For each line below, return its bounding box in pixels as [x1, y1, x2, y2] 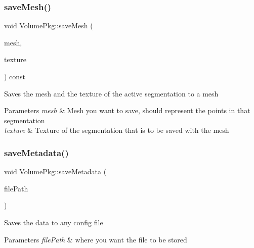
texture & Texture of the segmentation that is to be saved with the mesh [4, 125, 229, 135]
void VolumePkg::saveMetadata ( [4, 166, 107, 177]
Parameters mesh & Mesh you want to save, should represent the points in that [4, 105, 250, 116]
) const [4, 71, 26, 81]
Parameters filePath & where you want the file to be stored [4, 234, 187, 244]
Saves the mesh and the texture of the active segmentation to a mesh [4, 88, 219, 98]
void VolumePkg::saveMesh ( [4, 20, 93, 31]
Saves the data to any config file [4, 217, 103, 227]
